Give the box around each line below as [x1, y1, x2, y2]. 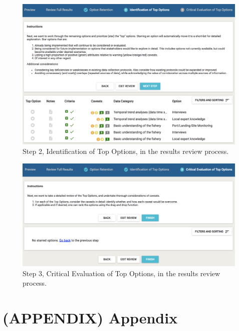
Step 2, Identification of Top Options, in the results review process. [23, 146, 229, 156]
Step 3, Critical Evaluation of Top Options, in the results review [23, 268, 220, 278]
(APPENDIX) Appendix [3, 307, 178, 327]
